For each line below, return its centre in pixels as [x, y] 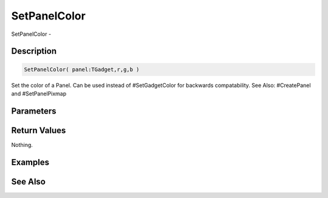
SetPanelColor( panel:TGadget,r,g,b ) [82, 69]
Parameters [34, 111]
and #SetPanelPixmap [39, 94]
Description [34, 51]
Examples [30, 162]
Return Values [39, 130]
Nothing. [22, 145]
